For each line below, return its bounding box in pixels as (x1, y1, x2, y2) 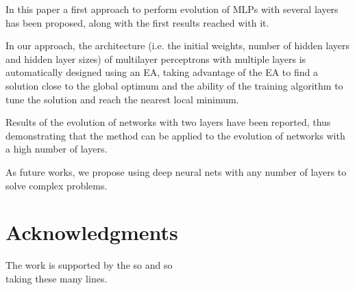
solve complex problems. (5, 178, 108, 192)
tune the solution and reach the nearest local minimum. (5, 92, 239, 106)
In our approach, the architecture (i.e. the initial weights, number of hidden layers (5, 38, 350, 53)
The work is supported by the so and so (5, 258, 173, 272)
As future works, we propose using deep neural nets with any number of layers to (5, 164, 347, 179)
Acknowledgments (5, 218, 178, 246)
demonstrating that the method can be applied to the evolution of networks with (5, 128, 345, 142)
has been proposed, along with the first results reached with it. (5, 15, 269, 29)
